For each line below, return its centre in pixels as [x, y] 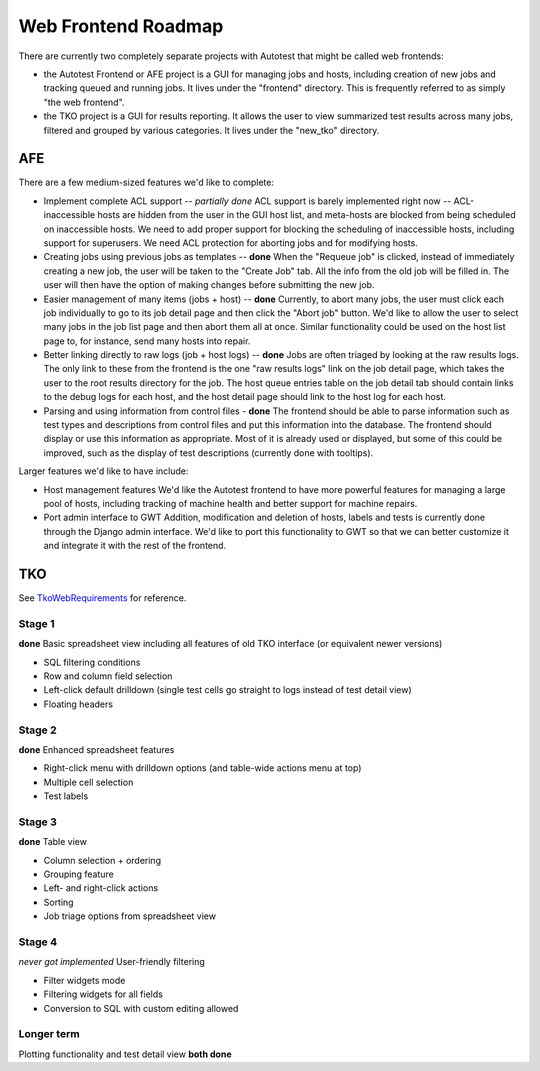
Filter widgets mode [84, 980]
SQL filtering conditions [92, 662]
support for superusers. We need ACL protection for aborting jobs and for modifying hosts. [231, 242]
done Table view [52, 842]
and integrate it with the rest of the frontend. [135, 546]
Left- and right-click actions [101, 888]
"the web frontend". [84, 102]
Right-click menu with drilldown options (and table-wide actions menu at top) [202, 768]
